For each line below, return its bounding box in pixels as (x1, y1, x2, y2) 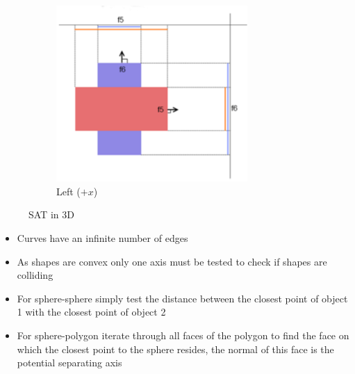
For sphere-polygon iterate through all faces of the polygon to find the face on (17, 327, 349, 342)
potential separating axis (17, 355, 122, 370)
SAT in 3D (28, 207, 74, 222)
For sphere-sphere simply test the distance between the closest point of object (17, 291, 348, 305)
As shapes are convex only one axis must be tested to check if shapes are (17, 254, 327, 268)
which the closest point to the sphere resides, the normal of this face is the (17, 341, 334, 356)
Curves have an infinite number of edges (17, 231, 188, 245)
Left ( (56, 184, 81, 198)
